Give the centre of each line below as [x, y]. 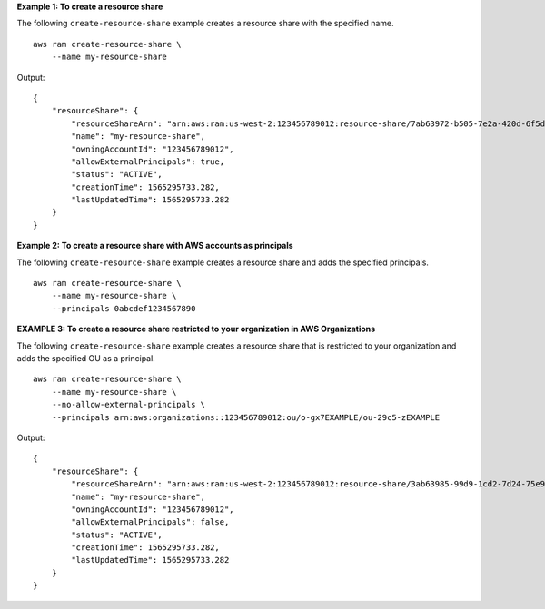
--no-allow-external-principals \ [129, 405]
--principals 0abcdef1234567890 [124, 308]
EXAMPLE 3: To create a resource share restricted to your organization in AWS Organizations [196, 329]
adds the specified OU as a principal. [86, 358]
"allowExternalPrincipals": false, [150, 522]
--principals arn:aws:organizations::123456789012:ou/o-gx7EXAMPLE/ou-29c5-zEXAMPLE [246, 417]
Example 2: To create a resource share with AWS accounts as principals [155, 246]
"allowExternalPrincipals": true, [148, 162]
